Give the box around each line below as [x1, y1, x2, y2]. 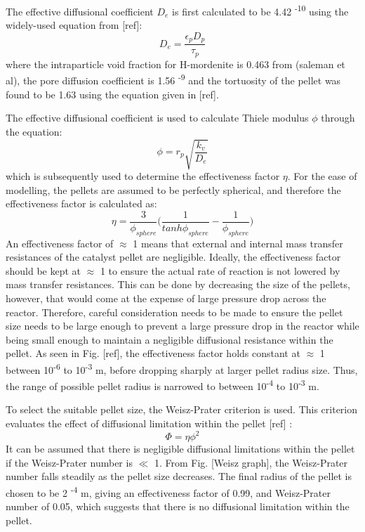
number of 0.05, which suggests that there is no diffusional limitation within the [6, 499, 350, 514]
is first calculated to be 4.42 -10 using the [172, 2, 349, 18]
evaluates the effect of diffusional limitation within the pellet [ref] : [6, 416, 293, 431]
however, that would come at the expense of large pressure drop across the [6, 290, 326, 305]
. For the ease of [287, 168, 357, 183]
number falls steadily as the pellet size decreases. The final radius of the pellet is [6, 469, 352, 484]
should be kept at [6, 263, 81, 278]
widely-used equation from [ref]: [6, 18, 142, 32]
